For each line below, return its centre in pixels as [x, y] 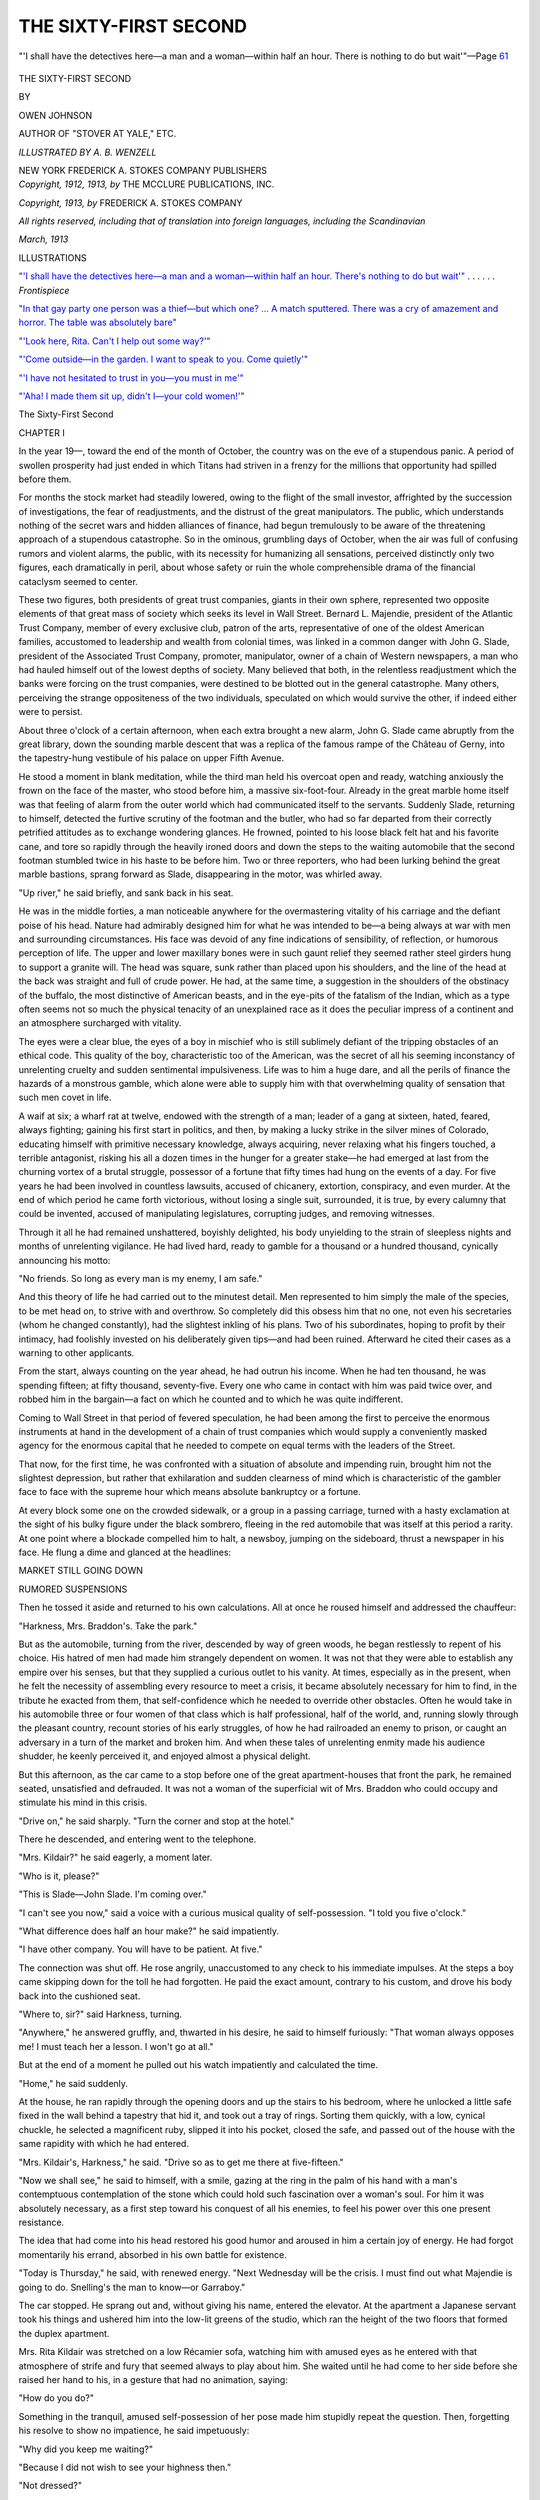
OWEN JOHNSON [55, 115]
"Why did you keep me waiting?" [86, 2449]
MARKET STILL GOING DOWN [81, 1571]
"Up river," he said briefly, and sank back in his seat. [126, 892]
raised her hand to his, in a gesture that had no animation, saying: [153, 2379]
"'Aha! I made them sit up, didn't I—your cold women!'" [131, 396]
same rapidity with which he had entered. [104, 2144]
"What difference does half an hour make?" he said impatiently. [149, 1931]
